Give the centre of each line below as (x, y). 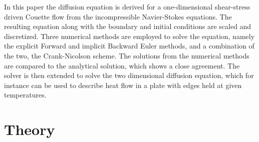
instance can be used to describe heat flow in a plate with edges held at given (123, 85)
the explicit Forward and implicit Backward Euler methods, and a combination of (129, 46)
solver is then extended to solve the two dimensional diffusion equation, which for (129, 75)
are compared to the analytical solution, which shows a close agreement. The (122, 65)
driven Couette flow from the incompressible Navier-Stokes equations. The (118, 16)
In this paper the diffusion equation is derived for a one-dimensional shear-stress (127, 6)
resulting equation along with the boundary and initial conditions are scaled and (128, 26)
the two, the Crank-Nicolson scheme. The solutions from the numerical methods (127, 55)
